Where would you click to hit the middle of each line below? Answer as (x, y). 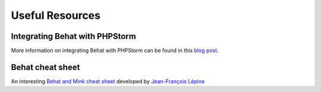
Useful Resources (56, 15)
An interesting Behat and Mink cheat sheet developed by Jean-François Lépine (108, 81)
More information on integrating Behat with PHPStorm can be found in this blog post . (115, 51)
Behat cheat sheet (45, 67)
